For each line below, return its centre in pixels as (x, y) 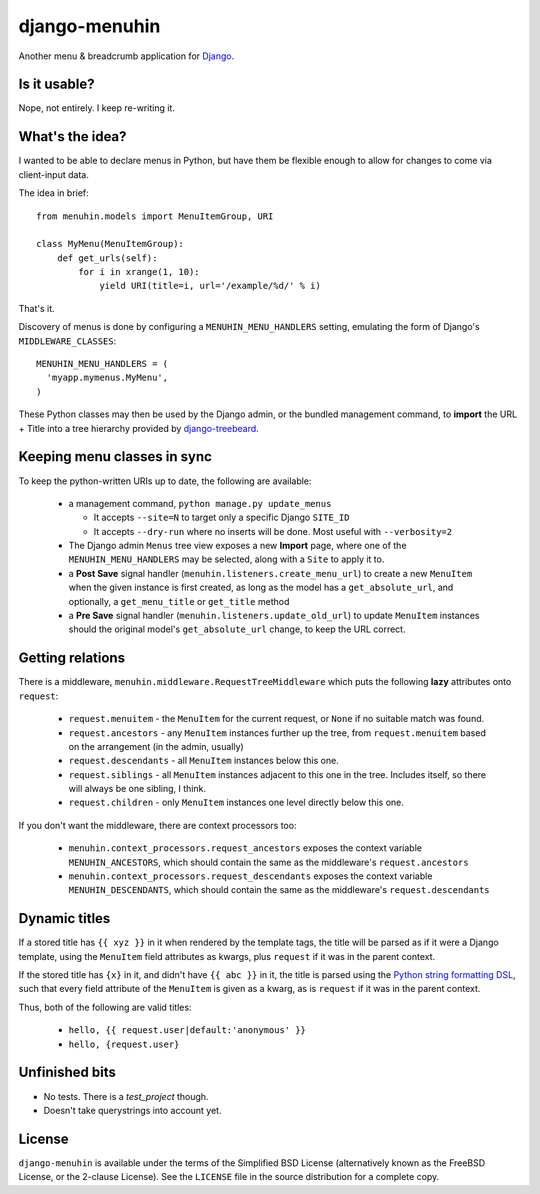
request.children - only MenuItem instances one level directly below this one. (236, 802)
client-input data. (53, 174)
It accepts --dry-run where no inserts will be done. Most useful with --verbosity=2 (273, 531)
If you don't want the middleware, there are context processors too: (157, 825)
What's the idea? (72, 136)
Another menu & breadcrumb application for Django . (126, 56)
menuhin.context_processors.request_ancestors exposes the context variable (245, 848)
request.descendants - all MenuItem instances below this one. (203, 761)
